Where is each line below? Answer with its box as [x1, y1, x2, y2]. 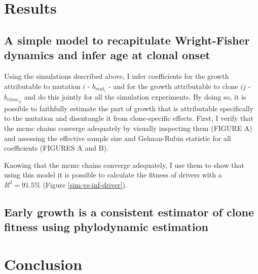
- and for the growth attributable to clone [108, 80, 238, 91]
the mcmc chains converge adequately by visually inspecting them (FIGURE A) [4, 122, 252, 133]
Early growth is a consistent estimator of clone [4, 204, 254, 219]
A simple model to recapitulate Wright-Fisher [4, 32, 250, 48]
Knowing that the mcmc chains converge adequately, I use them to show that [4, 159, 244, 170]
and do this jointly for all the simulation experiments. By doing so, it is [24, 91, 246, 102]
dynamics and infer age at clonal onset [4, 47, 210, 63]
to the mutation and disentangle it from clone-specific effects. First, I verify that [4, 113, 253, 123]
